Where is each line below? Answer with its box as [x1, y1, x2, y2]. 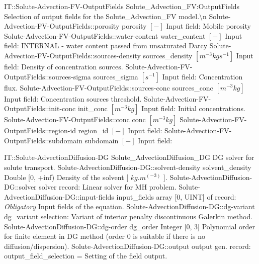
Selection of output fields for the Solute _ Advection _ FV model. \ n [4, 11, 207, 21]
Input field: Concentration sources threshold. [4, 93, 142, 104]
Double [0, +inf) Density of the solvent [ [4, 171, 129, 182]
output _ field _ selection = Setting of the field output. [4, 250, 167, 261]
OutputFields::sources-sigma [4, 71, 91, 81]
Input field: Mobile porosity [166, 21, 251, 31]
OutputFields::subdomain [4, 135, 82, 145]
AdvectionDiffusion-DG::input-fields [4, 191, 114, 202]
